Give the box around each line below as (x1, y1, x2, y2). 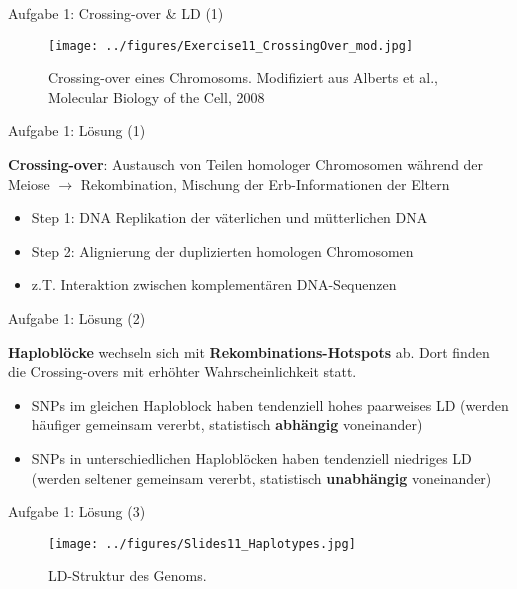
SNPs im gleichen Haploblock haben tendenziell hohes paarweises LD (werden (31, 394, 509, 415)
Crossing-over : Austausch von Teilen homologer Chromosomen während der (8, 154, 484, 175)
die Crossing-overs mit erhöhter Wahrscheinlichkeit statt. (8, 361, 357, 382)
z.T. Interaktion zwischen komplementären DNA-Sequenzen (31, 274, 397, 295)
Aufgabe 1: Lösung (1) (8, 120, 146, 141)
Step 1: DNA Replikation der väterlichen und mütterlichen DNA (31, 207, 428, 228)
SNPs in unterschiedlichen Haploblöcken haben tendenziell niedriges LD (31, 447, 472, 468)
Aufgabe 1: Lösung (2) (8, 308, 146, 328)
